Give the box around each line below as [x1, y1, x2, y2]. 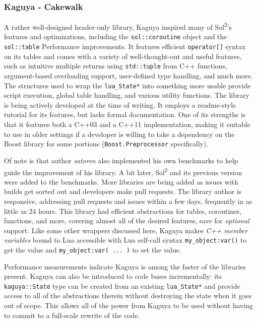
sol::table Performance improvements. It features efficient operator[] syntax [4, 41, 246, 52]
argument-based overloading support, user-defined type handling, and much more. [4, 70, 253, 81]
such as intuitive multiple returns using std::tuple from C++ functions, [4, 61, 227, 71]
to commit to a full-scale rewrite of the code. [4, 310, 140, 320]
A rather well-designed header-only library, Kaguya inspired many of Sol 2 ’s [4, 20, 232, 32]
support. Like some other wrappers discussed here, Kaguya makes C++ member [4, 225, 248, 235]
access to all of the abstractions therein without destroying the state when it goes [4, 290, 252, 301]
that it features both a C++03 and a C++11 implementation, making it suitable [4, 119, 251, 129]
